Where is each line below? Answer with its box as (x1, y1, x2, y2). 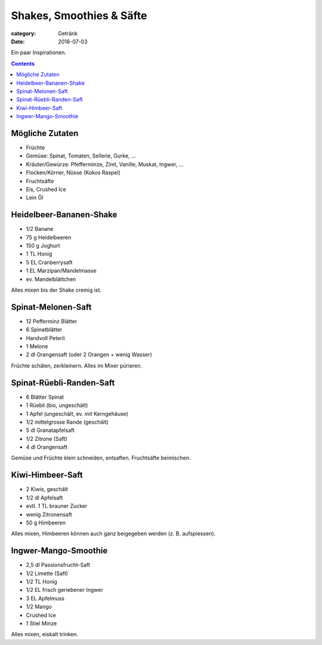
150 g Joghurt (26, 242, 60, 249)
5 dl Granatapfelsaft (26, 427, 75, 434)
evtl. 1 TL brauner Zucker (26, 502, 88, 510)
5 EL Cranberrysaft (26, 258, 73, 266)
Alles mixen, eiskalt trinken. (11, 631, 79, 638)
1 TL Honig (26, 251, 52, 258)
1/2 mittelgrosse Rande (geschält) (26, 418, 109, 425)
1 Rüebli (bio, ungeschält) (26, 402, 88, 409)
